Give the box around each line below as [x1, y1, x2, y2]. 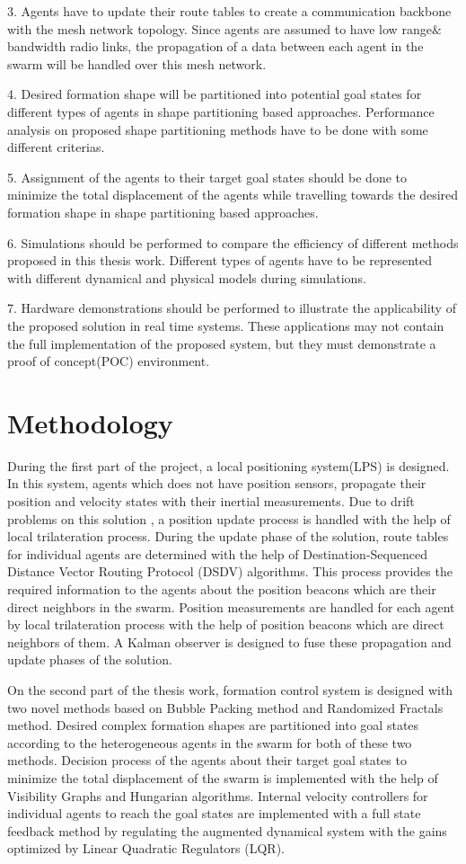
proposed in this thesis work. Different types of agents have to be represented [7, 251, 433, 270]
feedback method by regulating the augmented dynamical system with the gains [7, 821, 447, 840]
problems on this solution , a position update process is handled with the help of [7, 509, 451, 528]
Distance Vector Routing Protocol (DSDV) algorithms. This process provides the [7, 562, 453, 581]
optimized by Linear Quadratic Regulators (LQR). [7, 839, 285, 858]
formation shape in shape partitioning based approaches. [7, 202, 319, 221]
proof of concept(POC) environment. [7, 352, 210, 370]
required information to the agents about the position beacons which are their [7, 579, 436, 598]
